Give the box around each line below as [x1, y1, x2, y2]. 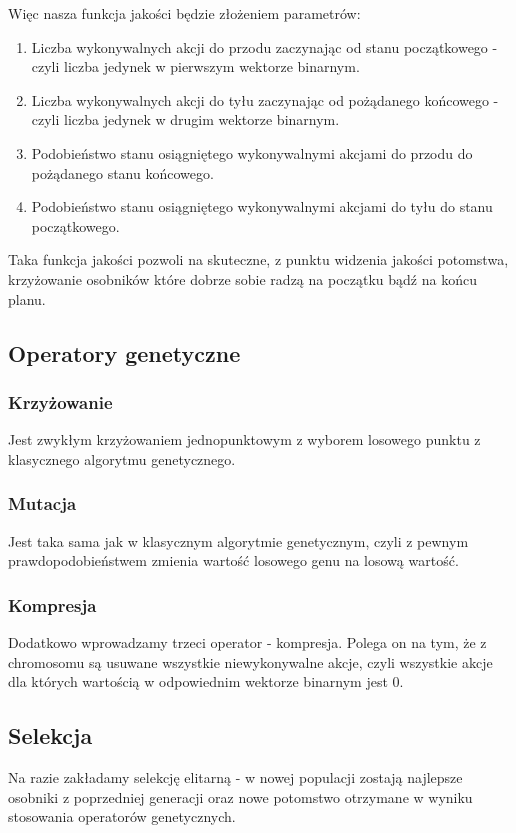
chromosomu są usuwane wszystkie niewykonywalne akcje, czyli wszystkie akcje [8, 651, 493, 672]
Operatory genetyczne [8, 337, 241, 368]
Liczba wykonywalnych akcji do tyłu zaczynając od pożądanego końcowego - [31, 89, 499, 110]
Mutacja [8, 491, 77, 516]
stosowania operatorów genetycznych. [8, 806, 236, 827]
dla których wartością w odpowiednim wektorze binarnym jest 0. [8, 671, 404, 692]
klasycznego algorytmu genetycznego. [8, 448, 236, 469]
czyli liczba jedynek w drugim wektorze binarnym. [31, 109, 340, 130]
